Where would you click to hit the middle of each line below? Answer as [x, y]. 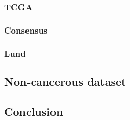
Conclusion [34, 111]
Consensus [26, 30]
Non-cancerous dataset [65, 81]
